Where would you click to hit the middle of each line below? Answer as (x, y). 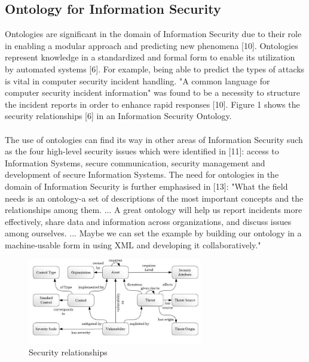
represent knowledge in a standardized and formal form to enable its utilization (150, 57)
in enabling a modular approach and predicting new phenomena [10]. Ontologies (152, 45)
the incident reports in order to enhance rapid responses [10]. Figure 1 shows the (152, 104)
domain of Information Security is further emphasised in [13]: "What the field (146, 186)
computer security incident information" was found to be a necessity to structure (152, 92)
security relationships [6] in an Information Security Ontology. (118, 116)
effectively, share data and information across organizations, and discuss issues (148, 221)
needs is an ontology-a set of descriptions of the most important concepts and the (154, 198)
